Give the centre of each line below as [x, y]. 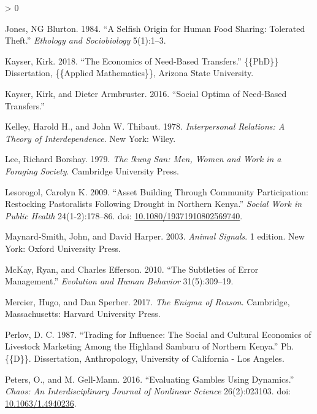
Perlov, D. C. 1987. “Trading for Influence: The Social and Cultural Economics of [158, 334]
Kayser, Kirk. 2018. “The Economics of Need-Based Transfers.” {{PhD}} [142, 61]
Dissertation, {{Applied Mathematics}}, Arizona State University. [129, 73]
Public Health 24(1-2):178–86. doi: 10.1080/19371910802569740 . [124, 215]
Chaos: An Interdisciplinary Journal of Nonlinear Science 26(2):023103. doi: [148, 391]
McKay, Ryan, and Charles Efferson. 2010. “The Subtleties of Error [132, 269]
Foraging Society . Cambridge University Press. [92, 170]
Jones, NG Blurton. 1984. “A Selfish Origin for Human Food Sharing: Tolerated [155, 28]
